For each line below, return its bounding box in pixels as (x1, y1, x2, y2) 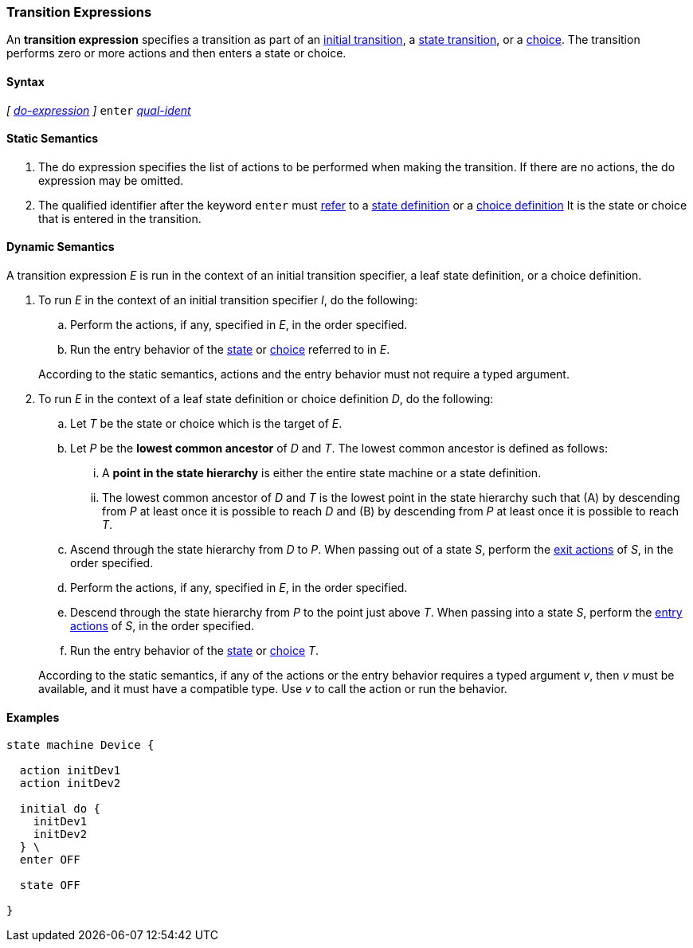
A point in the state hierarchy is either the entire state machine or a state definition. (102, 466, 542, 480)
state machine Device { (6, 738, 155, 752)
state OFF (19, 879, 80, 892)
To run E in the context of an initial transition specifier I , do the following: (38, 293, 418, 308)
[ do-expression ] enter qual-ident (6, 103, 191, 117)
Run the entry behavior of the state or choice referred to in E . (70, 343, 390, 357)
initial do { (19, 802, 101, 816)
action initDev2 (19, 777, 121, 790)
